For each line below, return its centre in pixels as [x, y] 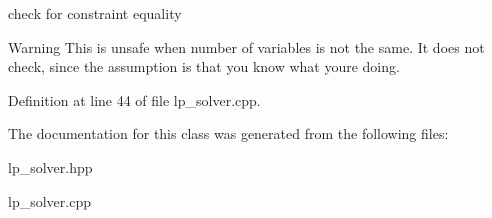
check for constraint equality [95, 13]
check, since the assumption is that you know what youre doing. [204, 66]
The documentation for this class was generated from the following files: [228, 133]
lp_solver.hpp [50, 166]
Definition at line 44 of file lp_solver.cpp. [134, 99]
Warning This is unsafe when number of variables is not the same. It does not [246, 46]
